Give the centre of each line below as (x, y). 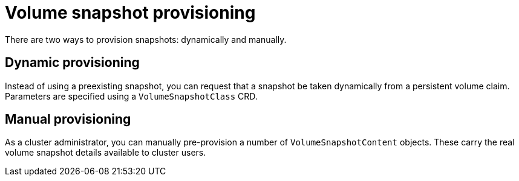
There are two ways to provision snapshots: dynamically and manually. (146, 39)
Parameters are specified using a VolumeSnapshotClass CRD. (131, 96)
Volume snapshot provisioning (130, 13)
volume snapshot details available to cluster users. (106, 153)
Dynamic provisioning (72, 63)
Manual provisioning (68, 119)
